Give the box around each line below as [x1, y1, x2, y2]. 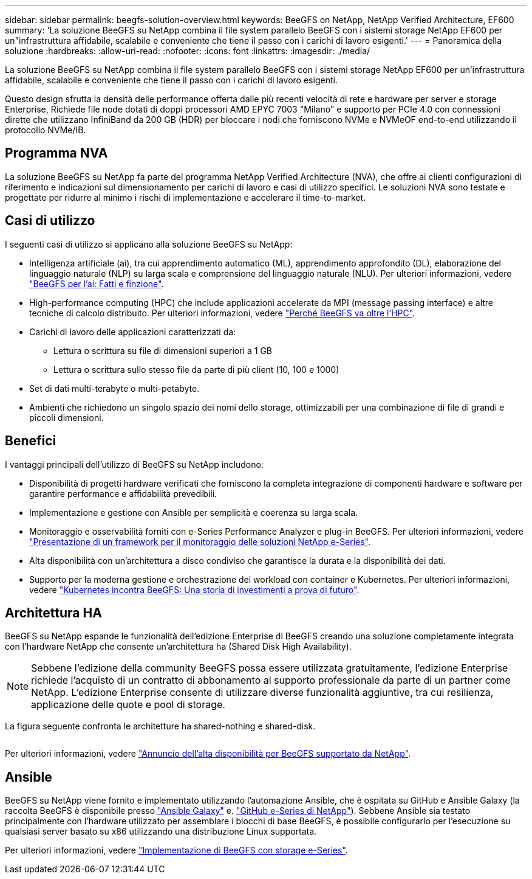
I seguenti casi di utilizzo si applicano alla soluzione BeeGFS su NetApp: [5, 238, 293, 249]
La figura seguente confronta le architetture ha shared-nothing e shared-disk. [5, 721, 316, 732]
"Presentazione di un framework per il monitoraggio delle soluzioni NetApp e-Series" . [29, 536, 371, 547]
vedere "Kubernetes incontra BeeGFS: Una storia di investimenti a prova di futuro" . [29, 584, 360, 595]
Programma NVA [5, 145, 108, 161]
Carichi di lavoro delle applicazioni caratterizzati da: [29, 326, 236, 337]
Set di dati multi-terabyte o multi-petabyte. [29, 383, 200, 394]
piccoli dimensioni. [29, 412, 104, 423]
